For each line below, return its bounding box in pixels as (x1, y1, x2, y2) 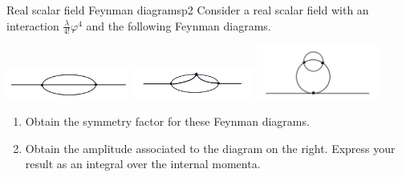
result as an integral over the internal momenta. (25, 155, 261, 172)
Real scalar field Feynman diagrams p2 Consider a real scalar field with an (6, 2, 369, 18)
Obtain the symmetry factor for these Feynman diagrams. (25, 112, 310, 129)
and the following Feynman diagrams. (86, 17, 271, 34)
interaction (6, 17, 59, 34)
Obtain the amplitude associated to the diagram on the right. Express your (25, 139, 396, 156)
